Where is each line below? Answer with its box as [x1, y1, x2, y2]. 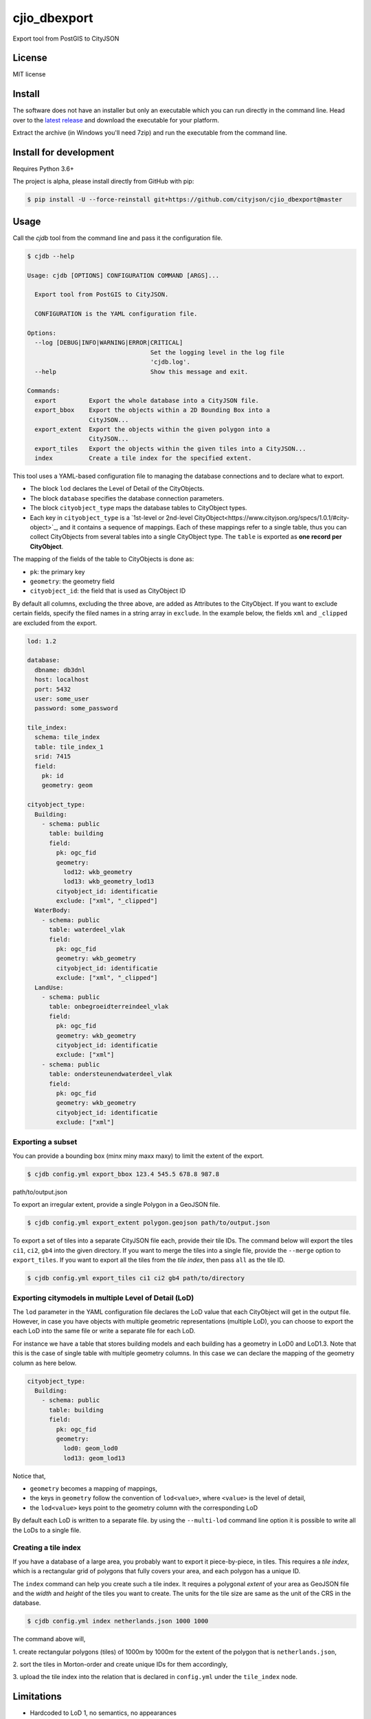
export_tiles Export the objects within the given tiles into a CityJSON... [34, 444, 306, 452]
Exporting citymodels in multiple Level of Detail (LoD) [12, 1293, 194, 1303]
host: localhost [34, 676, 89, 683]
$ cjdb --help [27, 252, 75, 260]
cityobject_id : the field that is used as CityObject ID [30, 587, 186, 595]
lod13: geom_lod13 [63, 1454, 126, 1462]
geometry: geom [41, 781, 93, 789]
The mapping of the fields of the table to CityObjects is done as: [12, 555, 194, 563]
